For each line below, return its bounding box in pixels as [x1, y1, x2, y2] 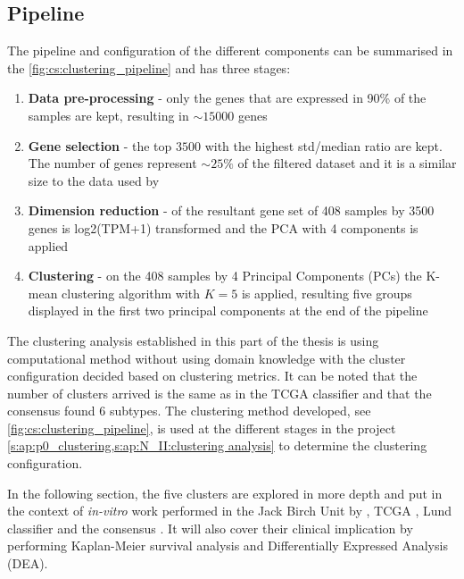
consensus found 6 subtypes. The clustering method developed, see [7, 401, 371, 420]
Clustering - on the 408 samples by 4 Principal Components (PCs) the [28, 266, 422, 285]
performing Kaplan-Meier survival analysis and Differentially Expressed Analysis [7, 536, 448, 555]
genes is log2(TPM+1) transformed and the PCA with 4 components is [28, 218, 418, 237]
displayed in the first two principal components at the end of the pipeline [28, 301, 428, 320]
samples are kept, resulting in [28, 105, 189, 124]
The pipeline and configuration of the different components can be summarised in [7, 41, 453, 60]
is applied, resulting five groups [241, 283, 412, 302]
